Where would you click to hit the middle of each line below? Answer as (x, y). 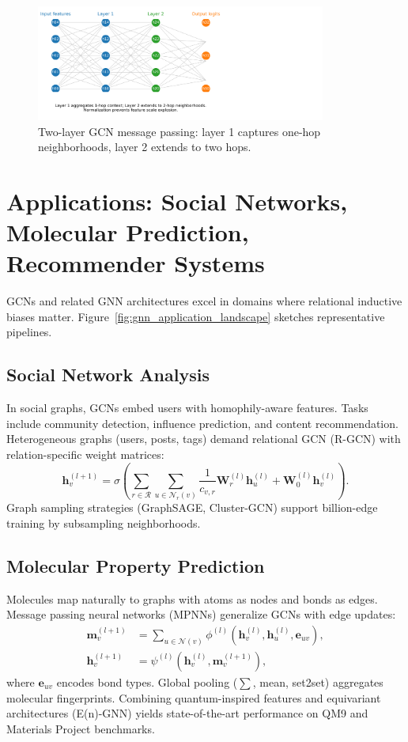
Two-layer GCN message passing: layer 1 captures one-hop (179, 131)
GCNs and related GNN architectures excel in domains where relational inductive (204, 301)
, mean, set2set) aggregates (318, 681)
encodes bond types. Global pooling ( (147, 681)
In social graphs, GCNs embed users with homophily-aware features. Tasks (187, 408)
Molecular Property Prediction (136, 565)
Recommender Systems (136, 263)
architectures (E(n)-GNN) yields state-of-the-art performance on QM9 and (187, 713)
